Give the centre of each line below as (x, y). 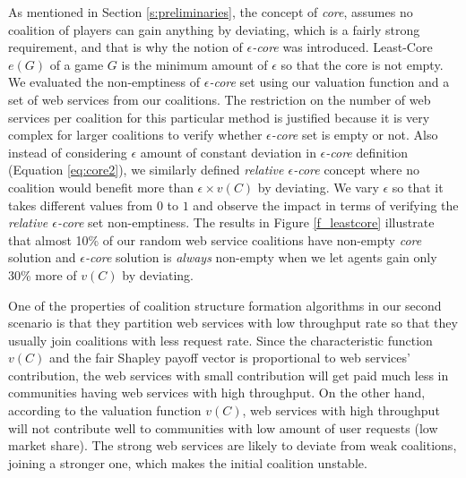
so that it (418, 187)
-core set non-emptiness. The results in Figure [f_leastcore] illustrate (246, 222)
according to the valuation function (105, 410)
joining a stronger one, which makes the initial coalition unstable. (188, 462)
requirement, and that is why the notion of (125, 47)
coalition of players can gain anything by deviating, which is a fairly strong (214, 29)
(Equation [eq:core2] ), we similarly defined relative (146, 170)
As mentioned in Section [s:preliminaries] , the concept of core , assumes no (211, 12)
